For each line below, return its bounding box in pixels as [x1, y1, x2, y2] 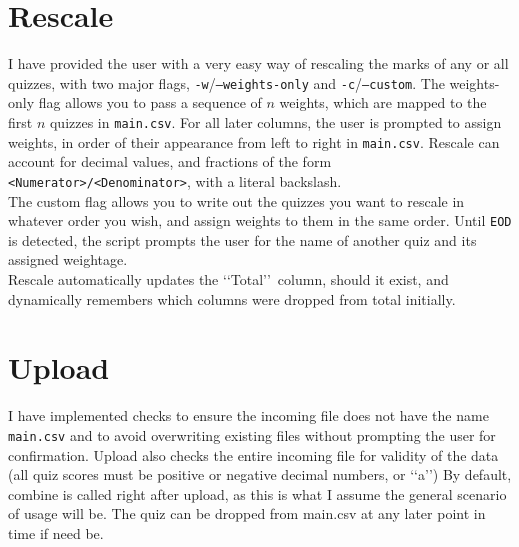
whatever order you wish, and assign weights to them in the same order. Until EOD [8, 210, 512, 231]
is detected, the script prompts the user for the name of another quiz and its [8, 229, 477, 250]
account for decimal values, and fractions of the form [8, 151, 332, 172]
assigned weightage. [8, 249, 128, 270]
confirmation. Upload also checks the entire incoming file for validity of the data [8, 444, 499, 465]
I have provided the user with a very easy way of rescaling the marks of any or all [8, 53, 509, 74]
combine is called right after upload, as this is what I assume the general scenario [8, 483, 507, 504]
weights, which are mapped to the [279, 92, 487, 113]
